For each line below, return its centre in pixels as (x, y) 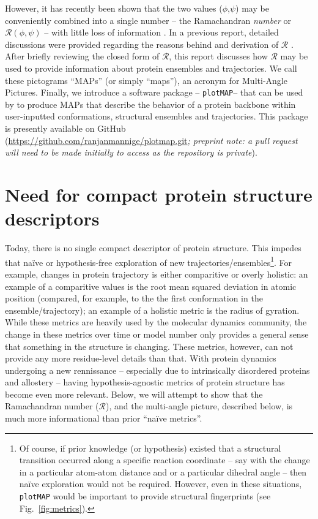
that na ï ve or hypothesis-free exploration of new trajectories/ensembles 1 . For (149, 261)
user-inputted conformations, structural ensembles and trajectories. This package (157, 116)
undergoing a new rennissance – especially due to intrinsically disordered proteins (157, 370)
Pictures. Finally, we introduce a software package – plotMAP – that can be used (154, 92)
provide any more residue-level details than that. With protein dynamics (141, 358)
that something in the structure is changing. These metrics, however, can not (149, 346)
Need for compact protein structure (159, 194)
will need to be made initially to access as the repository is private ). (131, 152)
